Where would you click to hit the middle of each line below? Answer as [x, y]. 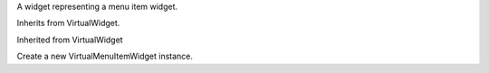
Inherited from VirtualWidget [70, 40]
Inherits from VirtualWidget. [68, 23]
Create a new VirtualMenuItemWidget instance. [105, 56]
